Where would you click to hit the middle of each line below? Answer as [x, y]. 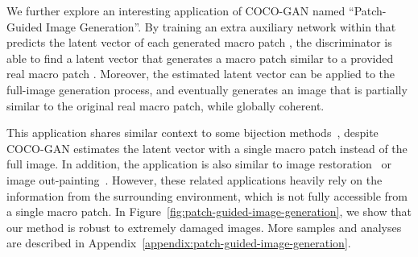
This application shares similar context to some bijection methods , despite [192, 133]
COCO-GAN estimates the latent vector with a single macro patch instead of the [207, 148]
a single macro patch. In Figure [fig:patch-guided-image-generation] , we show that [209, 211]
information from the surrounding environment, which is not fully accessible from [207, 195]
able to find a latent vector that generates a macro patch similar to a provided [200, 58]
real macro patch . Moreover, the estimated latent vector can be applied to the [201, 74]
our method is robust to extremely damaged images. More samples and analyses [204, 227]
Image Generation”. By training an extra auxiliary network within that [221, 26]
